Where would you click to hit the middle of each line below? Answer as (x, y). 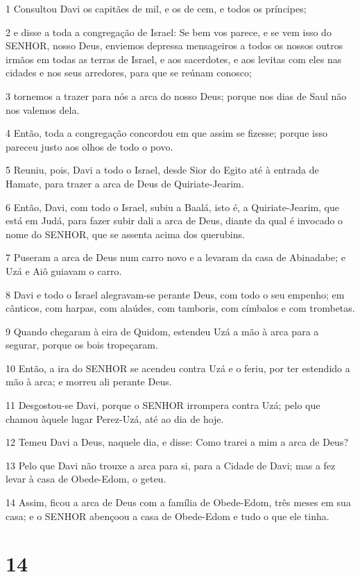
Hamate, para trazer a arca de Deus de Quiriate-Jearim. (125, 183)
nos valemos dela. (43, 109)
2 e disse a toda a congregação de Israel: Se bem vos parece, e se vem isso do (169, 32)
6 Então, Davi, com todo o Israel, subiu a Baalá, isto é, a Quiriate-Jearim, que (172, 207)
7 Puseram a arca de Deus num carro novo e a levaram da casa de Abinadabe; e (175, 257)
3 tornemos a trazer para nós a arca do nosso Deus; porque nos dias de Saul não (176, 95)
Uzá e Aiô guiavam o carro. (64, 270)
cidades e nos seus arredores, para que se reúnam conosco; (129, 73)
